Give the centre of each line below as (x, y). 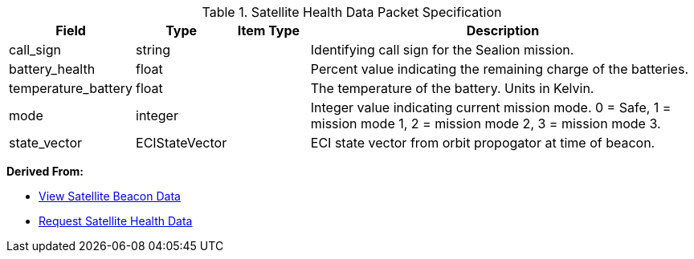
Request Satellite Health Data (116, 221)
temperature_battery (71, 88)
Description (503, 30)
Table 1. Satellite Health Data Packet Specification (352, 12)
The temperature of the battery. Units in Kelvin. (452, 88)
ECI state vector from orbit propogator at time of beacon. (483, 143)
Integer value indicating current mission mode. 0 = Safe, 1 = (491, 107)
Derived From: (45, 171)
